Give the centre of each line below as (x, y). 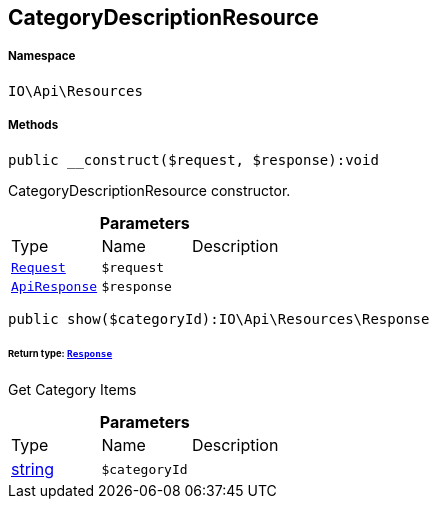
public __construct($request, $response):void (193, 159)
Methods (33, 125)
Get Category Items (72, 390)
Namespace (42, 56)
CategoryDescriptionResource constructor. (149, 190)
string (32, 469)
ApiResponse (54, 286)
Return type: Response (60, 354)
